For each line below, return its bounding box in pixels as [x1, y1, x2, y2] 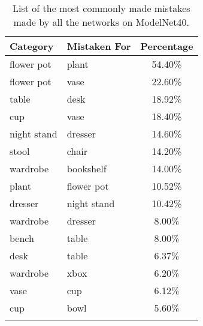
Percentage [140, 39, 193, 53]
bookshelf [66, 161, 107, 175]
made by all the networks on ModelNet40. [13, 15, 190, 29]
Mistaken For [66, 39, 131, 53]
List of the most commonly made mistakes [13, 1, 190, 15]
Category [10, 39, 54, 53]
